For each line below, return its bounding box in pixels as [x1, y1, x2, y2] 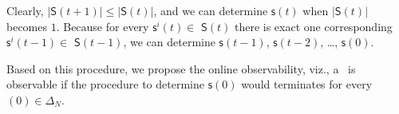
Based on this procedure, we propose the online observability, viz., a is [6, 60, 356, 77]
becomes [6, 18, 48, 34]
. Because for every [56, 18, 149, 34]
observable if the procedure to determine [6, 76, 204, 92]
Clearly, [6, 2, 44, 18]
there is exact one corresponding [234, 18, 393, 34]
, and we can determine [153, 2, 268, 18]
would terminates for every [241, 76, 373, 92]
